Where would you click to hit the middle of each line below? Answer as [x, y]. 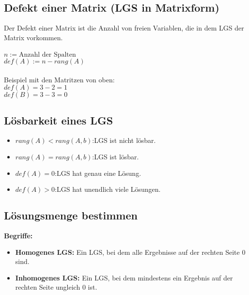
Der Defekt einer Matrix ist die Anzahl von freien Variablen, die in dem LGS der [124, 28]
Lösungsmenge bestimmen [71, 215]
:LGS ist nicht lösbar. [124, 140]
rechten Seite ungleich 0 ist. [56, 287]
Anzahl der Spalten [47, 54]
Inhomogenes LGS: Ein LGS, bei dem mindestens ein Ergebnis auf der [124, 277]
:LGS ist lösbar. [116, 156]
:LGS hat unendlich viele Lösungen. [108, 189]
